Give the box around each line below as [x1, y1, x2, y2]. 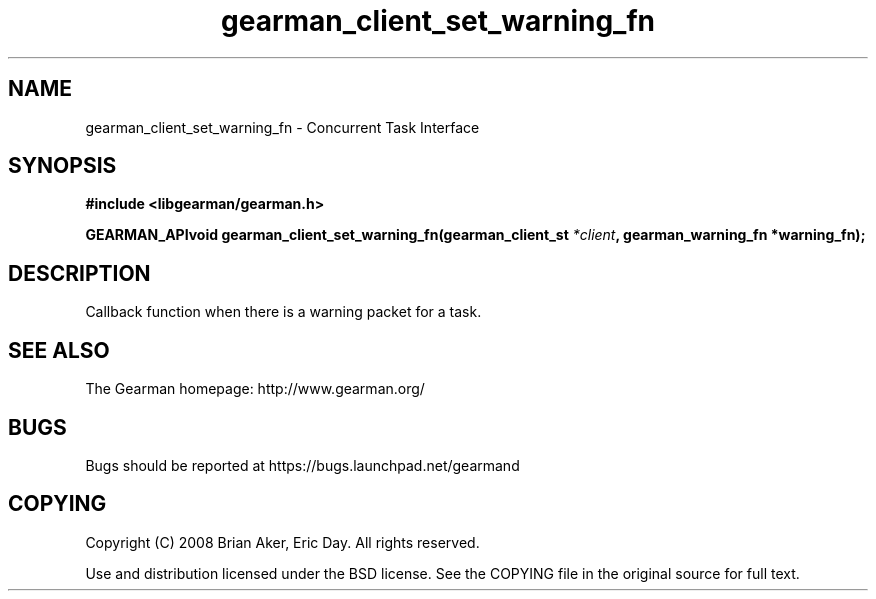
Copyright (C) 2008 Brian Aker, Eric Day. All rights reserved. [85, 533, 480, 551]
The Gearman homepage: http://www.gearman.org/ [85, 380, 425, 398]
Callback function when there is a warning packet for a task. [85, 303, 482, 321]
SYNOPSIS [8, 153, 117, 179]
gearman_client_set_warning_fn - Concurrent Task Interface [85, 118, 480, 136]
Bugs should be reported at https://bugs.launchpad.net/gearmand [85, 456, 520, 474]
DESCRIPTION [8, 260, 151, 286]
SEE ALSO [8, 337, 110, 363]
